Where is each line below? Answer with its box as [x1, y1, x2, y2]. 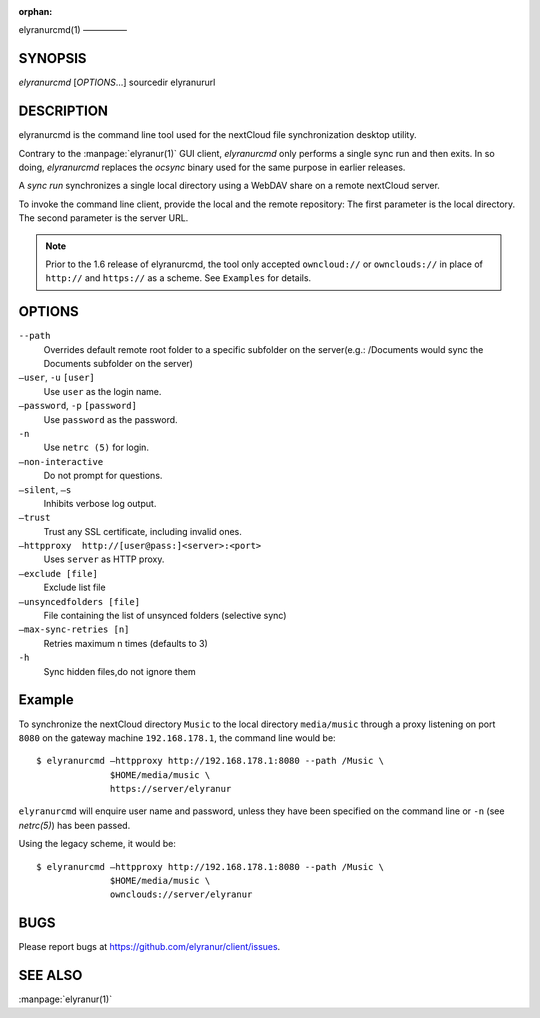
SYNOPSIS [18, 50, 87, 67]
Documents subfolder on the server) [43, 358, 194, 370]
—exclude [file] [18, 568, 99, 579]
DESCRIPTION [18, 103, 109, 120]
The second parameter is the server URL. [18, 212, 189, 224]
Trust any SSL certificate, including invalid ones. [43, 525, 242, 537]
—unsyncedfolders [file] [18, 596, 140, 607]
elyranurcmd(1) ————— [18, 24, 127, 36]
